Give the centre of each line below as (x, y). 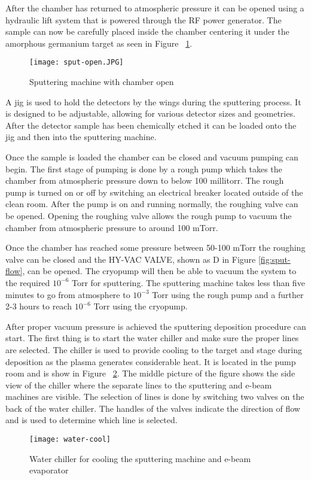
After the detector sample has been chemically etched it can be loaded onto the (151, 125)
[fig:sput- (274, 259)
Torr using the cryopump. (141, 306)
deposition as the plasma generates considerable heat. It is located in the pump (151, 361)
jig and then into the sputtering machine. (81, 137)
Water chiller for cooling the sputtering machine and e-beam (140, 458)
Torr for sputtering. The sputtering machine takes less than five (188, 282)
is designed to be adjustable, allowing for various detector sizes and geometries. (150, 113)
